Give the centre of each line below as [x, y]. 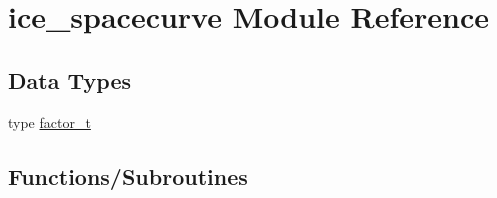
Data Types [69, 79]
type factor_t [49, 121]
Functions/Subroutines [128, 175]
